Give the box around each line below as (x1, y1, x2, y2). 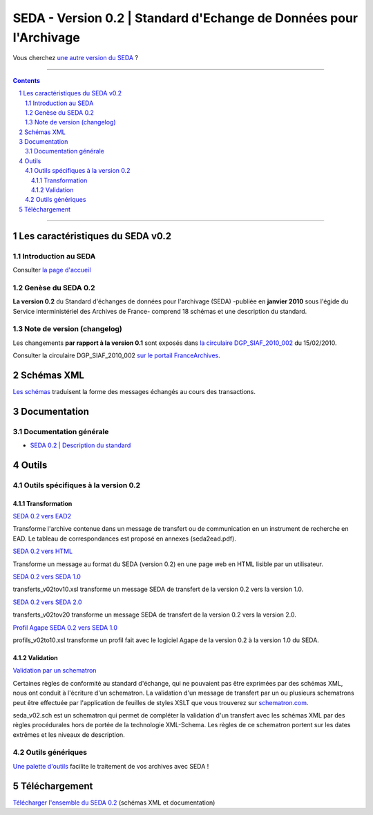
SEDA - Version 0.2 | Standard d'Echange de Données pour (12, 10, 358, 26)
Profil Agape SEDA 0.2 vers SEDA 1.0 (12, 623, 117, 632)
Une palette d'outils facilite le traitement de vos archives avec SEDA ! (12, 762, 209, 770)
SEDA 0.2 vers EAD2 (12, 512, 72, 521)
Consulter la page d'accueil (12, 265, 91, 274)
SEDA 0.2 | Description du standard (30, 441, 131, 449)
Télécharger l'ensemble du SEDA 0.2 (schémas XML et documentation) (12, 798, 216, 807)
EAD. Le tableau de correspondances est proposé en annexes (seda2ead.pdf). (12, 534, 236, 543)
